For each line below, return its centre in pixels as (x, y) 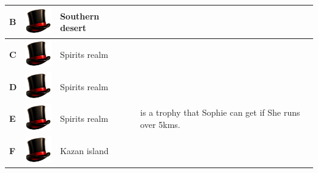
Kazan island (84, 150)
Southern (80, 16)
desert (73, 28)
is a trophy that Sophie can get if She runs (220, 112)
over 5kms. (160, 125)
